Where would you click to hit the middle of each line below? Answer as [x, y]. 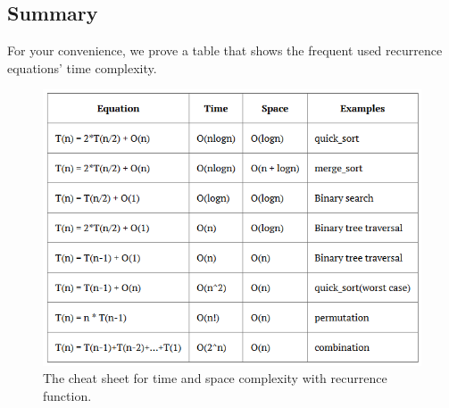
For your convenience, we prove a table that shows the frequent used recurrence [225, 50]
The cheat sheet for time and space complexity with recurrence [215, 378]
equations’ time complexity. [82, 67]
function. [67, 396]
